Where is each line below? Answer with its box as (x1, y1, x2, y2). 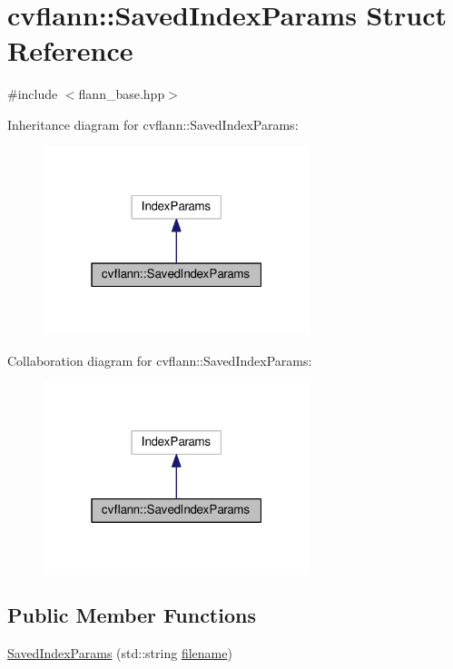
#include (7, 84, 58, 103)
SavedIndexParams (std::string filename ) (7, 643, 232, 662)
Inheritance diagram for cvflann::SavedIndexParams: (7, 114, 299, 133)
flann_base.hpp (78, 84, 165, 103)
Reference (7, 32, 133, 69)
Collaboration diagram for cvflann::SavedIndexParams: (7, 350, 312, 369)
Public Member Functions (7, 601, 256, 629)
